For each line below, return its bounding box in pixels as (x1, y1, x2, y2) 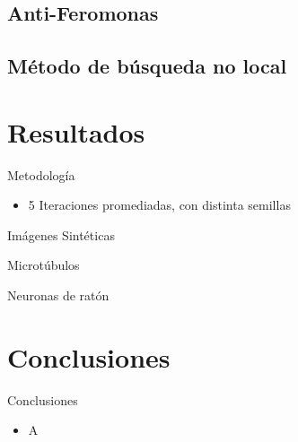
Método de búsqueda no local (7, 52, 287, 80)
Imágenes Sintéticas (7, 225, 115, 244)
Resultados (7, 113, 145, 150)
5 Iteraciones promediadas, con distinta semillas (28, 195, 291, 214)
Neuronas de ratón (7, 286, 110, 305)
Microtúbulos (7, 256, 80, 274)
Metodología (7, 165, 75, 184)
